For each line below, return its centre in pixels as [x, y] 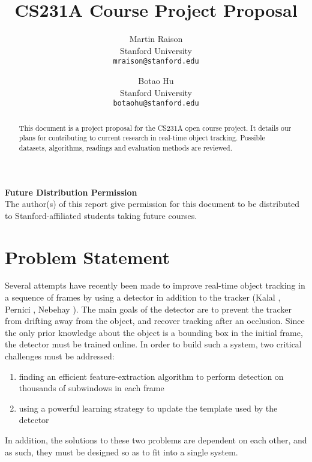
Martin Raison [156, 39]
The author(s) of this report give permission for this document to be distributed [152, 204]
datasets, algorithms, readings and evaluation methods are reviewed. [125, 147]
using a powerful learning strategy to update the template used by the [148, 408]
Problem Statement [87, 256]
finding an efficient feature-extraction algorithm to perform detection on [151, 376]
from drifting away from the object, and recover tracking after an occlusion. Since [155, 321]
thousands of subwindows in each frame [91, 388]
